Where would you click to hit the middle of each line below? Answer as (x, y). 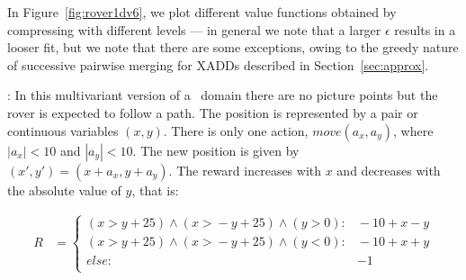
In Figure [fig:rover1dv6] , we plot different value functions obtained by (202, 12)
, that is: (155, 190)
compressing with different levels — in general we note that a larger (194, 29)
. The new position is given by (216, 150)
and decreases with (389, 170)
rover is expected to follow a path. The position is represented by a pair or (213, 112)
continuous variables (63, 130)
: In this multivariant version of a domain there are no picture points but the (223, 95)
